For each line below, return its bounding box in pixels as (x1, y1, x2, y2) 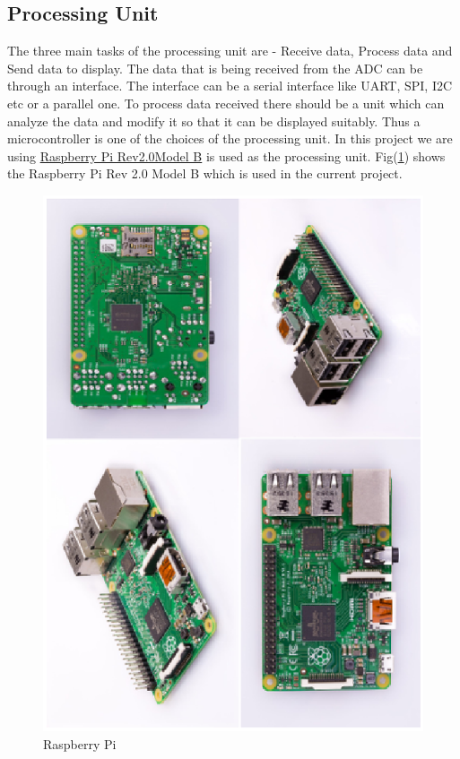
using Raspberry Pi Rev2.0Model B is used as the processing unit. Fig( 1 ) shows (7, 146, 446, 165)
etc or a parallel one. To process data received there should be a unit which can (7, 93, 445, 112)
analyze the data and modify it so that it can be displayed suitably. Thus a (7, 111, 421, 130)
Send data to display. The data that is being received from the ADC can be (7, 58, 423, 77)
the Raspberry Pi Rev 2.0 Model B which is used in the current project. (7, 164, 403, 183)
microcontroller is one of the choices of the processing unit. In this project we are (7, 129, 453, 148)
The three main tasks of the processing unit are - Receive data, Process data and (7, 41, 453, 60)
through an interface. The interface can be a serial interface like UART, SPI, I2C (7, 76, 453, 95)
